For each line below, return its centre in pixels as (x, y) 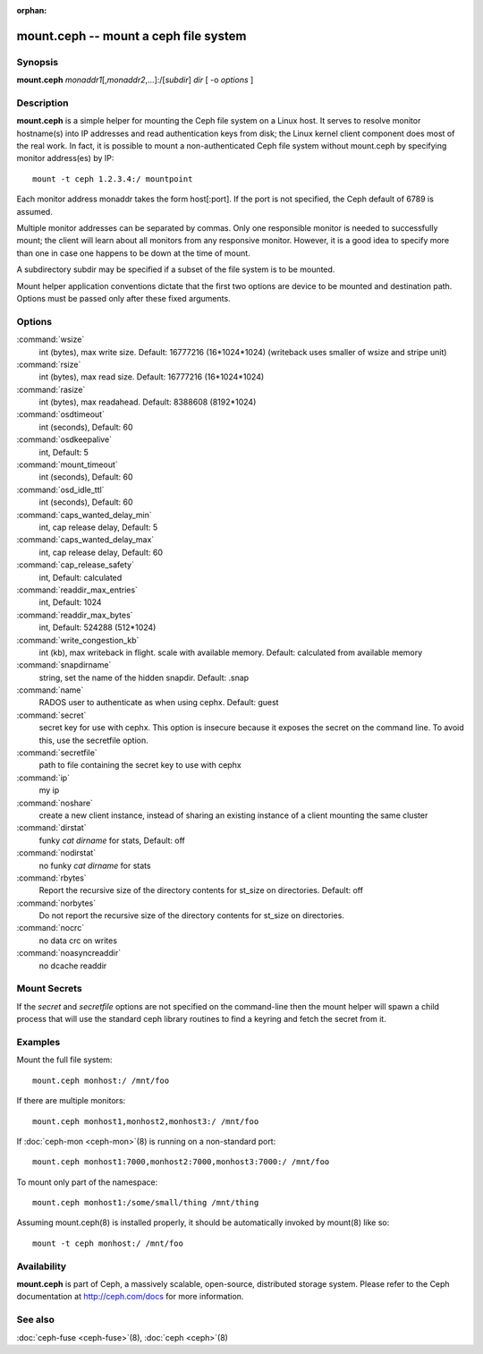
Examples (38, 1042)
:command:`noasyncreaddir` (68, 953)
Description (42, 103)
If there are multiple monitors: (71, 1101)
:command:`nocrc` (51, 928)
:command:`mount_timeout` (67, 464)
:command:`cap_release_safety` (75, 565)
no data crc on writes (78, 941)
